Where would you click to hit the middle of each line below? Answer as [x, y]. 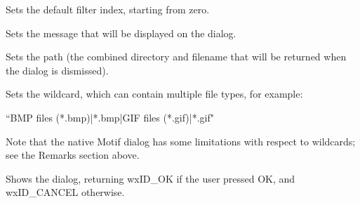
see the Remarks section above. [73, 155]
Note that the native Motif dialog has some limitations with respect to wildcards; [181, 141]
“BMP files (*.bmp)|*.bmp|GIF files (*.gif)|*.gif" [110, 117]
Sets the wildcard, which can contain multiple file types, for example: [154, 94]
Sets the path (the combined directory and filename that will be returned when [176, 57]
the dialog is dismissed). [57, 70]
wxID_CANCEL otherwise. [65, 192]
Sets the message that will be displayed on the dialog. [121, 33]
